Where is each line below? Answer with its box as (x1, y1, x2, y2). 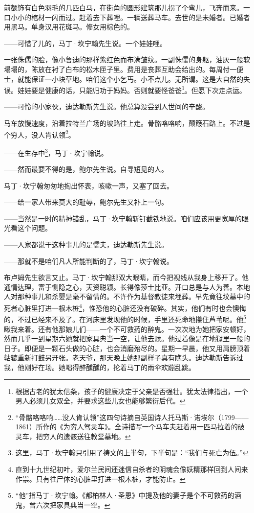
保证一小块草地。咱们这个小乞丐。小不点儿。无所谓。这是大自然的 (31, 73, 243, 84)
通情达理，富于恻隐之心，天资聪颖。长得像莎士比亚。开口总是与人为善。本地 (4, 281, 250, 292)
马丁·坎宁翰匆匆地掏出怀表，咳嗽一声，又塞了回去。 (4, 180, 173, 190)
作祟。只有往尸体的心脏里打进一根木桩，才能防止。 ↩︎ (15, 473, 186, 484)
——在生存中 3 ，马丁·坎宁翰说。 (4, 146, 108, 158)
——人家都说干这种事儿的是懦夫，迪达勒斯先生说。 (4, 239, 168, 250)
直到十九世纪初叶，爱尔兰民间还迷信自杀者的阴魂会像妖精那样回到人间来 (15, 464, 248, 474)
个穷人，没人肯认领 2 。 (4, 128, 75, 140)
